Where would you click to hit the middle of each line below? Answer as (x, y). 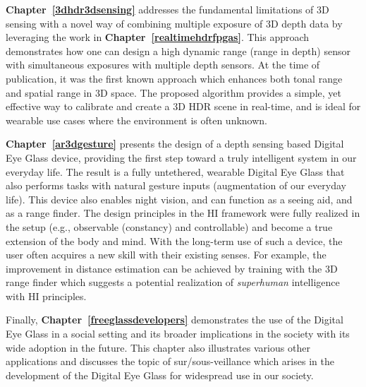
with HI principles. (46, 296)
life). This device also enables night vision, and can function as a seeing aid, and (179, 199)
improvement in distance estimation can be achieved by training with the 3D (172, 268)
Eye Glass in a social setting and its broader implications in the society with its (178, 334)
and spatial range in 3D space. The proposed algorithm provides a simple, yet (173, 92)
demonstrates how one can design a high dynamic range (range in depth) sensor (178, 50)
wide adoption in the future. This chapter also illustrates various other (158, 347)
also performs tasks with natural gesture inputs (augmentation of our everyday (176, 185)
